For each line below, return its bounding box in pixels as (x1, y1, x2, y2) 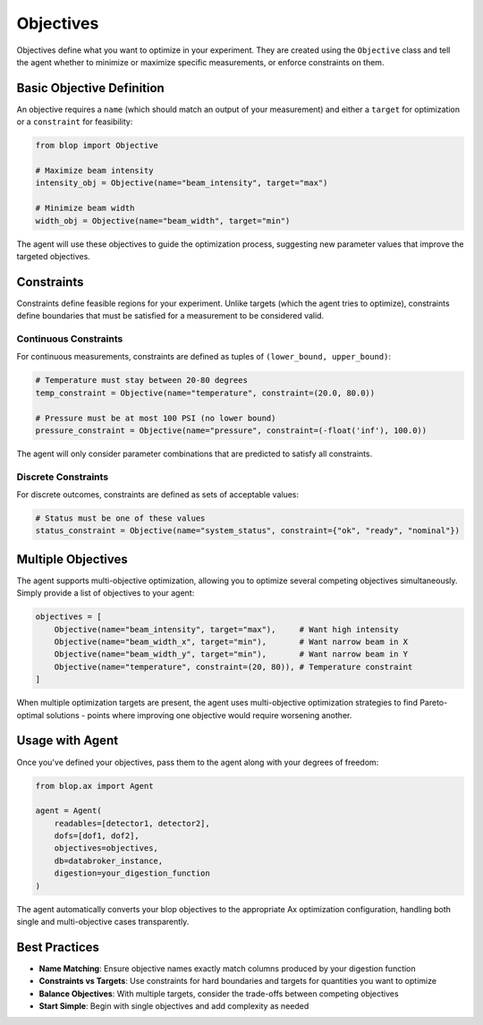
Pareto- (419, 698, 448, 708)
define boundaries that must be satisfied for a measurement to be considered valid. (16, 310, 325, 321)
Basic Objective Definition (16, 80, 165, 96)
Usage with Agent (16, 733, 119, 749)
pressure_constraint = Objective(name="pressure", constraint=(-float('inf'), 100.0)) (35, 425, 428, 436)
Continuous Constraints (16, 333, 123, 344)
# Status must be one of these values (35, 513, 206, 523)
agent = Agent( (35, 806, 102, 816)
